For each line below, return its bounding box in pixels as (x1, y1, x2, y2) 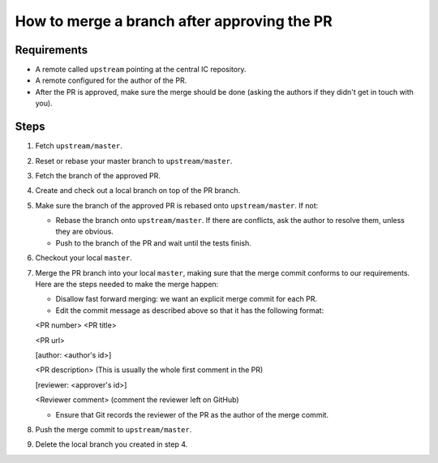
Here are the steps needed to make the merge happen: (35, 280, 219, 289)
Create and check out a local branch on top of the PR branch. (35, 186, 241, 195)
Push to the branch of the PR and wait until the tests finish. (55, 238, 251, 247)
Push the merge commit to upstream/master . (35, 424, 192, 434)
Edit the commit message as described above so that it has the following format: (55, 305, 324, 315)
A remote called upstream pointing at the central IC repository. (35, 65, 247, 75)
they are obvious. (55, 227, 114, 237)
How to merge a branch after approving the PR (15, 12, 333, 30)
